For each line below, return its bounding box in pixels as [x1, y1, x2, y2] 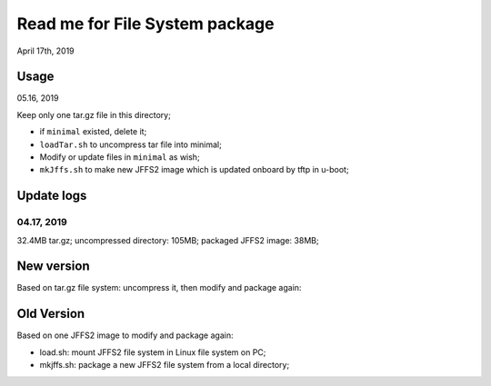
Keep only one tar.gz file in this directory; [16, 109, 172, 120]
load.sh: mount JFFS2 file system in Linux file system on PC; [39, 346, 266, 358]
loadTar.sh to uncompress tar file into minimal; [39, 139, 222, 150]
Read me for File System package [16, 14, 275, 34]
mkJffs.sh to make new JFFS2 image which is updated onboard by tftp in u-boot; [39, 164, 349, 175]
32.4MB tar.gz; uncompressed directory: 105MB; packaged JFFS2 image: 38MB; [16, 234, 319, 245]
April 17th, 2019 [16, 45, 75, 56]
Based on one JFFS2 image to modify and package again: [16, 330, 234, 341]
